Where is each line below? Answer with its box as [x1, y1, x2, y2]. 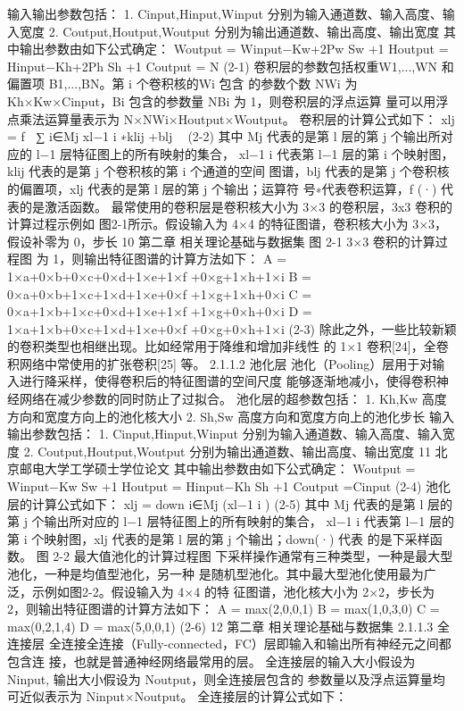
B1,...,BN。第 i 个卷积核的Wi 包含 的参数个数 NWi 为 [48, 74, 358, 93]
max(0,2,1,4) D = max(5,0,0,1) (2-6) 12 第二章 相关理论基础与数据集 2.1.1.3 [7, 616, 434, 635]
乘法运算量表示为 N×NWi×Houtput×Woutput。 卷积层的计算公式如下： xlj [19, 109, 455, 128]
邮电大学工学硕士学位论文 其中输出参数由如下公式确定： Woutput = [19, 459, 416, 478]
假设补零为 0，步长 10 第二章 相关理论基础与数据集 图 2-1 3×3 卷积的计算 [7, 231, 435, 250]
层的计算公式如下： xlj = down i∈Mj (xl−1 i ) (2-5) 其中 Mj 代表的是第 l [7, 494, 424, 513]
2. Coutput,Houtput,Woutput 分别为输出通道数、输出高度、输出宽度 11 [23, 441, 431, 460]
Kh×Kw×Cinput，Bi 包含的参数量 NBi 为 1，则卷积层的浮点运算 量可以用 [7, 91, 436, 110]
